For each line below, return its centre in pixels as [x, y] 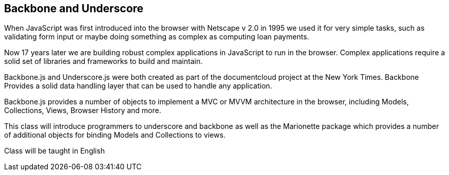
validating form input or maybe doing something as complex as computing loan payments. [157, 37]
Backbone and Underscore [74, 8]
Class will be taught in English [54, 151]
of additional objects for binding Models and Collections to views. [115, 135]
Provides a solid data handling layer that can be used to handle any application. [138, 86]
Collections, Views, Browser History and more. [83, 111]
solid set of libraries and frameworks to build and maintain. [104, 61]
